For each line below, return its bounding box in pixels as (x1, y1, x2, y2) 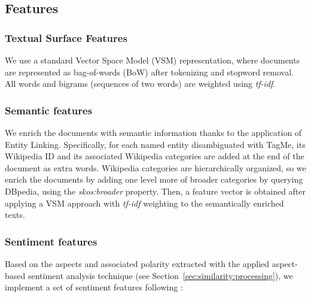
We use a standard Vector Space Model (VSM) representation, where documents (5, 54, 300, 66)
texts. (5, 208, 25, 221)
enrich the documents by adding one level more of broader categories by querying (5, 173, 303, 186)
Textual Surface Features (5, 30, 127, 45)
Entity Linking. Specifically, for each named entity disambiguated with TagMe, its (5, 138, 306, 150)
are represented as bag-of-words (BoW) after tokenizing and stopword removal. (5, 65, 294, 78)
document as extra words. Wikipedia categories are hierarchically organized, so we (5, 161, 306, 174)
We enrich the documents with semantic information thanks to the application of (5, 126, 302, 138)
